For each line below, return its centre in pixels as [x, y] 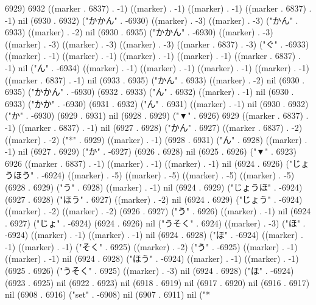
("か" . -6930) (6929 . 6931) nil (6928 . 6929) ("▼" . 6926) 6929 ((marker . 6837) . [157, 115]
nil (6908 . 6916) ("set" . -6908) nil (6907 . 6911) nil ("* [107, 294]
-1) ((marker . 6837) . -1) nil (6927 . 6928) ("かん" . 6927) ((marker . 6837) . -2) [154, 127]
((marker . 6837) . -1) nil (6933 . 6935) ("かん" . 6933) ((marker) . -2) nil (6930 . [155, 79]
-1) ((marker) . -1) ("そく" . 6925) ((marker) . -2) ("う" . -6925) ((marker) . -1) [151, 246]
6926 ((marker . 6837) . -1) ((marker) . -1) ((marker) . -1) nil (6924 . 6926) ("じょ [157, 163]
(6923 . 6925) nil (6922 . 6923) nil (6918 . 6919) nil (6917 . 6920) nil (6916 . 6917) [157, 282]
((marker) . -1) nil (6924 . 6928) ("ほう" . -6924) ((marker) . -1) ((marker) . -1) [152, 258]
